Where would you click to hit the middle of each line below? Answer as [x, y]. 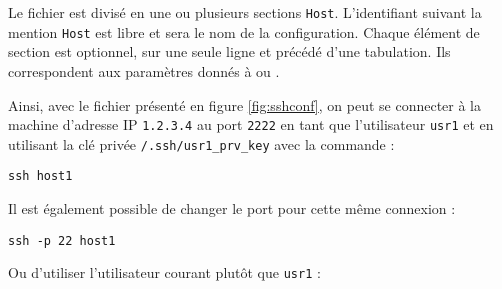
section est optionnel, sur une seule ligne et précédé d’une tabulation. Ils [229, 51]
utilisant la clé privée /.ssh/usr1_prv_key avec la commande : [201, 143]
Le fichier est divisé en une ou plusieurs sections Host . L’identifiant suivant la [245, 12]
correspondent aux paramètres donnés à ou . [144, 70]
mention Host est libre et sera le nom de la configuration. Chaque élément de [244, 31]
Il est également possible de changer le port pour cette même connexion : [232, 208]
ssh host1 [40, 176]
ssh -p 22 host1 [62, 240]
